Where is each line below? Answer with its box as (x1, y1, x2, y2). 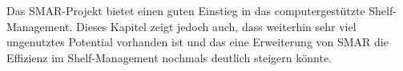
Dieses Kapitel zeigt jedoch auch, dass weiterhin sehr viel (76, 18, 357, 34)
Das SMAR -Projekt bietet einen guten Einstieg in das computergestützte (6, 2, 365, 18)
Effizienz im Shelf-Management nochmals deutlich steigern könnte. (6, 49, 332, 65)
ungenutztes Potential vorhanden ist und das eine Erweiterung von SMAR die (6, 34, 389, 50)
